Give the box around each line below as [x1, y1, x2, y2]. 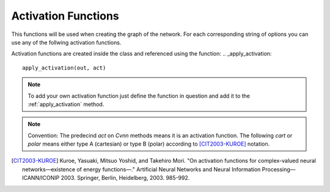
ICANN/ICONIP [22, 174, 60, 182]
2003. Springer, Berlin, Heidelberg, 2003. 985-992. [61, 174, 190, 182]
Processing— [262, 165, 296, 173]
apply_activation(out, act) [22, 64, 106, 71]
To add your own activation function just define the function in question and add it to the [28, 92, 251, 99]
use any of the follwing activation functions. [11, 38, 122, 46]
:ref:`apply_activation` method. [28, 101, 105, 108]
